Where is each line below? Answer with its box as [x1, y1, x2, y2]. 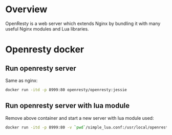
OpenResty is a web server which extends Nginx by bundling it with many [5, 20, 161, 26]
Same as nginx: [5, 77, 38, 84]
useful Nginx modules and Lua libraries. [5, 25, 89, 32]
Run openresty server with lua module [5, 101, 130, 110]
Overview [5, 4, 48, 15]
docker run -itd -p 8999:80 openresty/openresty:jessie [5, 87, 127, 92]
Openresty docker [5, 44, 84, 56]
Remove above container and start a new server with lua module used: [5, 115, 154, 121]
